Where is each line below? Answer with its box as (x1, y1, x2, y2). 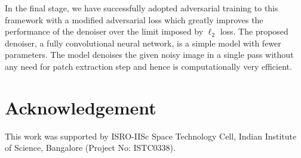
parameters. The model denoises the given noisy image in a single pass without (5, 48, 294, 61)
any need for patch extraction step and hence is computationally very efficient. (5, 60, 292, 72)
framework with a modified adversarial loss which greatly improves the (5, 13, 263, 26)
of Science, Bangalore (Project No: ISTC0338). (5, 141, 176, 154)
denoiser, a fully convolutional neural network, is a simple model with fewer (5, 36, 281, 49)
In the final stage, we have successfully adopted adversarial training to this (5, 2, 278, 14)
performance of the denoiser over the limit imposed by (5, 25, 204, 38)
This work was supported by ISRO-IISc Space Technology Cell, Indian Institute (5, 129, 297, 142)
